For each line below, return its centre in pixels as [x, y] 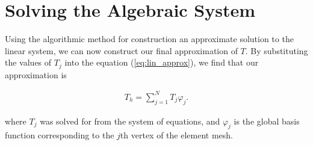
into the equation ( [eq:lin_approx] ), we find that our [162, 62]
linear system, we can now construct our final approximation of [121, 50]
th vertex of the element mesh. [176, 135]
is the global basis [267, 121]
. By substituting [277, 50]
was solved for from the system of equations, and [130, 121]
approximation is [36, 74]
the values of [28, 62]
